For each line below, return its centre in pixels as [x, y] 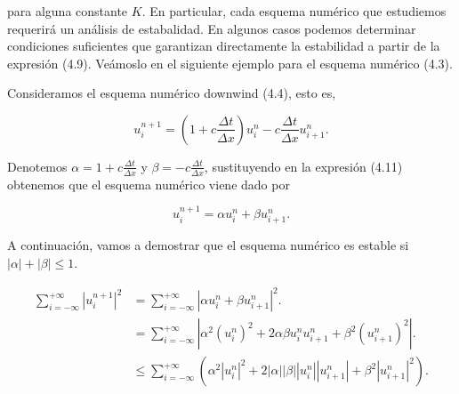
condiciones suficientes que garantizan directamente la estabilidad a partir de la [224, 46]
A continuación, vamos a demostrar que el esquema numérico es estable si [208, 245]
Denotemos [37, 166]
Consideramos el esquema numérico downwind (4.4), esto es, [172, 93]
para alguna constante [68, 11]
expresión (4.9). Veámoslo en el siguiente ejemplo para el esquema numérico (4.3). [230, 63]
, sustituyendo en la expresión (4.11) [303, 166]
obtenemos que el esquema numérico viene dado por [149, 184]
